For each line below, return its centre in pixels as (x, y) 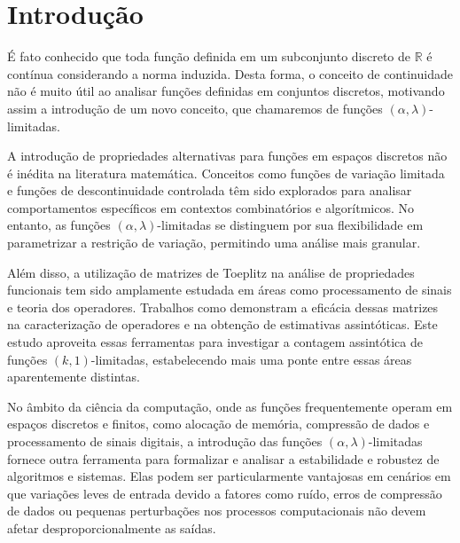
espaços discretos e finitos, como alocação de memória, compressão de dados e (218, 424)
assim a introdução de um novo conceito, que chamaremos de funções (195, 108)
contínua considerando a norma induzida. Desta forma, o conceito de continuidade (230, 73)
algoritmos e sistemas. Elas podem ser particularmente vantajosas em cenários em (229, 476)
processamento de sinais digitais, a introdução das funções (165, 441)
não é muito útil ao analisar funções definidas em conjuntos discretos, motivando (226, 91)
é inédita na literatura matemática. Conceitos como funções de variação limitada (226, 173)
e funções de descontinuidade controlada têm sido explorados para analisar (210, 190)
